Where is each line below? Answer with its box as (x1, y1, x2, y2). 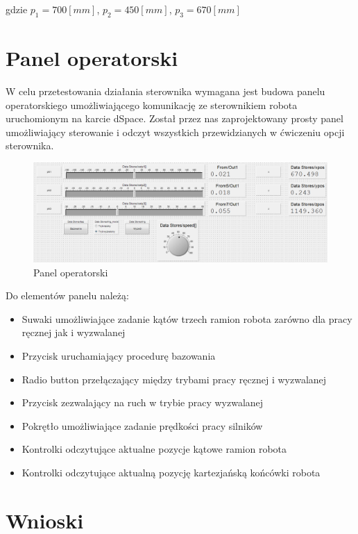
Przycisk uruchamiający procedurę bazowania (22, 348, 216, 362)
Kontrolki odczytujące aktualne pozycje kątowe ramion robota (22, 442, 287, 456)
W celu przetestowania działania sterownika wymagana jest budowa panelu (6, 83, 325, 98)
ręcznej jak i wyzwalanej (22, 325, 126, 340)
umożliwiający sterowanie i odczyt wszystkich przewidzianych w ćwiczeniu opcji (6, 124, 345, 139)
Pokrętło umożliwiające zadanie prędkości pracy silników (22, 418, 263, 433)
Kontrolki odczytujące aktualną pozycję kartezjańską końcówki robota (22, 465, 321, 479)
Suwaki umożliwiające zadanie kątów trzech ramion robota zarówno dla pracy (22, 311, 352, 326)
